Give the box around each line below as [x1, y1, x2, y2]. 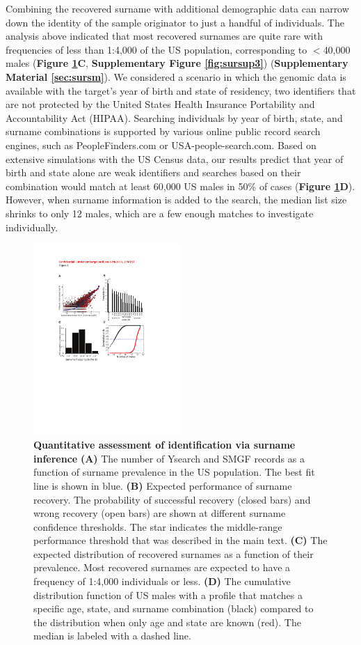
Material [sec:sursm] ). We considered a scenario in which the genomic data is [6, 69, 346, 84]
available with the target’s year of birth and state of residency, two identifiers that [6, 83, 356, 98]
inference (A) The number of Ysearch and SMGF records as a [33, 451, 305, 465]
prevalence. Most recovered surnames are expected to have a [33, 560, 291, 575]
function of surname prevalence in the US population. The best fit [33, 465, 315, 479]
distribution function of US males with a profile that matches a [33, 587, 303, 602]
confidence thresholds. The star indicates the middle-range [33, 519, 282, 534]
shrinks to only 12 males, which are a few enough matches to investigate [6, 205, 314, 220]
